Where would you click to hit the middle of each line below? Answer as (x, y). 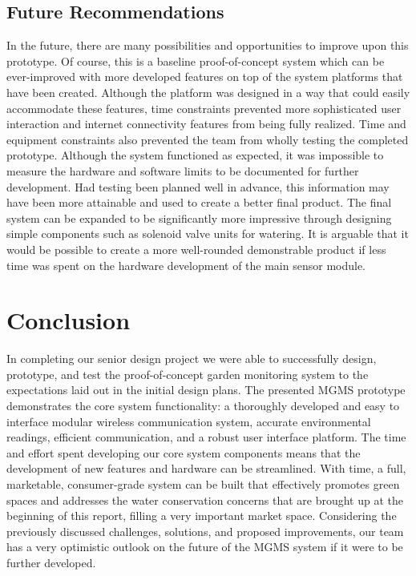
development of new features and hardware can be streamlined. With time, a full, (206, 468)
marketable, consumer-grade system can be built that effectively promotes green (203, 483)
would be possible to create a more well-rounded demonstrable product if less (196, 249)
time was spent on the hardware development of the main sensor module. (186, 265)
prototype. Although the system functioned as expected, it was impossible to (195, 155)
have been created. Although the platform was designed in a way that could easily (208, 92)
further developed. (51, 562)
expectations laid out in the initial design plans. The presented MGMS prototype (206, 390)
